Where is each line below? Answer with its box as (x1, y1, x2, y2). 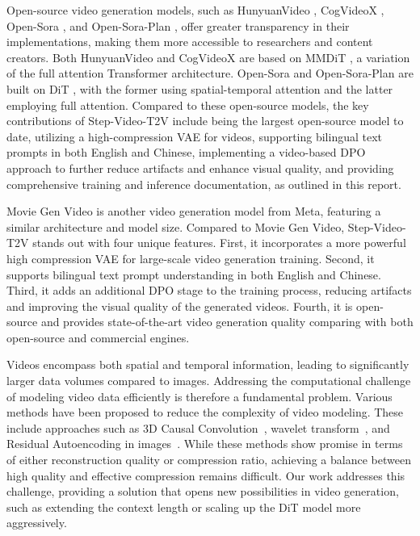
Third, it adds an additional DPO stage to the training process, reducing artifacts (6, 282, 412, 299)
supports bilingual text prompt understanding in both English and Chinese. (6, 266, 381, 283)
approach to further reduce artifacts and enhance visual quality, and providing (6, 159, 394, 176)
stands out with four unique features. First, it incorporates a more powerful (32, 234, 406, 251)
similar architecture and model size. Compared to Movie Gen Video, (6, 218, 345, 235)
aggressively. (6, 514, 67, 531)
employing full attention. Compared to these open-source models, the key (6, 96, 369, 113)
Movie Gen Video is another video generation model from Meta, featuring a (6, 203, 381, 220)
